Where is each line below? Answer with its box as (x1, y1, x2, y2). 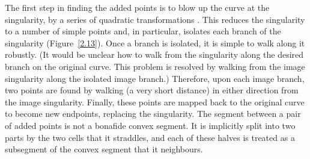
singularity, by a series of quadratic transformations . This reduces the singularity (5, 13, 305, 25)
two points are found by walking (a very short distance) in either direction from (5, 84, 299, 96)
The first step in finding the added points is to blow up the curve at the (5, 1, 270, 13)
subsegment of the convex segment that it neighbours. (5, 143, 203, 155)
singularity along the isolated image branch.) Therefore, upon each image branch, (5, 72, 305, 84)
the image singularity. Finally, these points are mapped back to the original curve (5, 95, 305, 108)
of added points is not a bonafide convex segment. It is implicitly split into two (5, 119, 296, 131)
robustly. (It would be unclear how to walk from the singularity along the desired (5, 48, 304, 61)
